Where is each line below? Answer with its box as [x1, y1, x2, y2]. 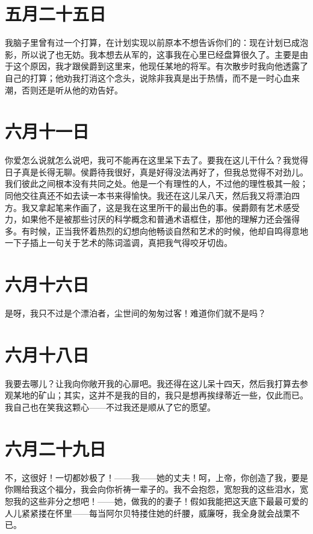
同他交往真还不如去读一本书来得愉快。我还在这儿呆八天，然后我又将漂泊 [5, 189, 291, 201]
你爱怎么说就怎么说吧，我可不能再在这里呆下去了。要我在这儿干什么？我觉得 [5, 154, 308, 166]
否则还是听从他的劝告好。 [21, 83, 123, 96]
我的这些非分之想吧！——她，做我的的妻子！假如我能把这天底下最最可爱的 [13, 494, 308, 507]
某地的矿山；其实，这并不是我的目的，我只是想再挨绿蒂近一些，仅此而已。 [13, 389, 308, 401]
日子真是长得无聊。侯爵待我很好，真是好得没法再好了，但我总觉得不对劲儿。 [5, 165, 308, 178]
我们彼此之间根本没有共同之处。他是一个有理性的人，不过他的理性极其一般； [5, 177, 308, 190]
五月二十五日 [5, 1, 107, 26]
